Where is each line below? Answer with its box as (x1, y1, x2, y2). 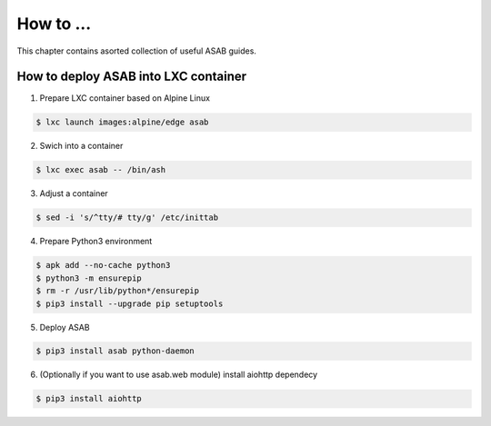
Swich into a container (39, 141, 124, 152)
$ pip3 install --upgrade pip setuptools (35, 298, 224, 309)
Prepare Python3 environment (39, 236, 153, 247)
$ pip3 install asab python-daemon (35, 346, 195, 356)
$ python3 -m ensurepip (35, 272, 143, 283)
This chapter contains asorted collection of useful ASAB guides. (16, 45, 256, 56)
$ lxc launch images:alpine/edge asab (35, 117, 209, 127)
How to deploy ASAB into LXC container (16, 69, 247, 84)
